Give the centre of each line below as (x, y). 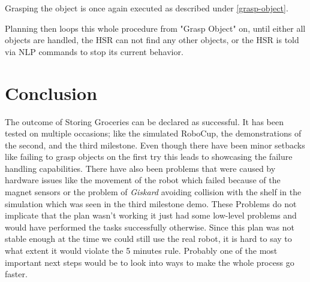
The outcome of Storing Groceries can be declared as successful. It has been (144, 121)
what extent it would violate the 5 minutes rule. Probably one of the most (141, 251)
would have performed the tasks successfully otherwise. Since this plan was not (150, 227)
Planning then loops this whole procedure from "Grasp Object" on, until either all (155, 28)
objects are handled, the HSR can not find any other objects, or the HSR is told (152, 40)
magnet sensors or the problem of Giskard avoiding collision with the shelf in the (153, 192)
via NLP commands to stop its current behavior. (94, 51)
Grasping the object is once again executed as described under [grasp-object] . (147, 8)
